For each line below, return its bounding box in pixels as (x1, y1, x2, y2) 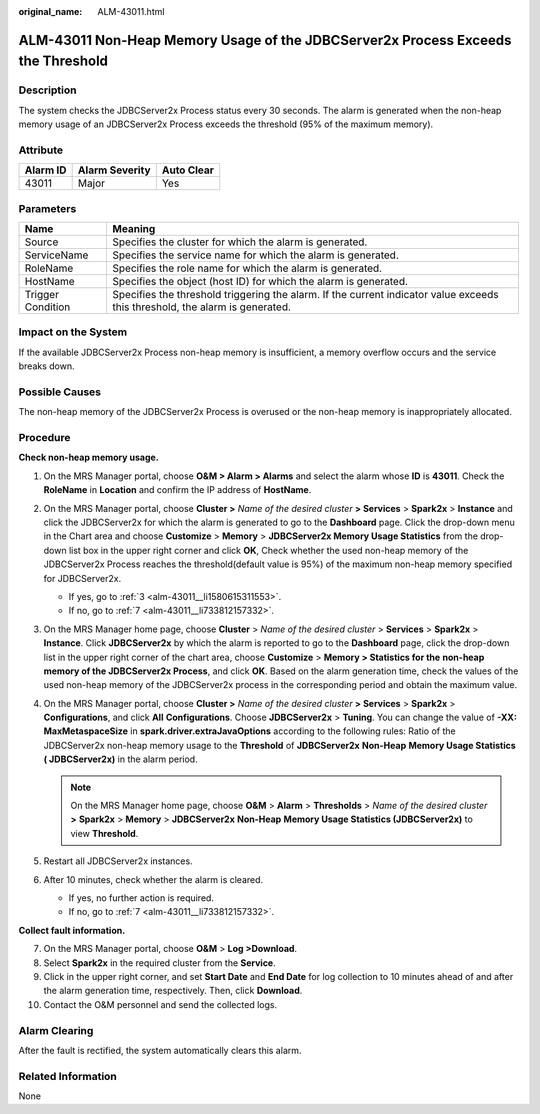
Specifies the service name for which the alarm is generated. (112, 248, 400, 262)
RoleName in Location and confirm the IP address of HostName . (43, 484, 312, 496)
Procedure (18, 431, 71, 445)
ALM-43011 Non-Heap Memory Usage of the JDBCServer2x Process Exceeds (18, 31, 512, 49)
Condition (24, 300, 71, 314)
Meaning (112, 222, 156, 236)
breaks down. (18, 360, 75, 372)
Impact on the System (18, 325, 128, 339)
